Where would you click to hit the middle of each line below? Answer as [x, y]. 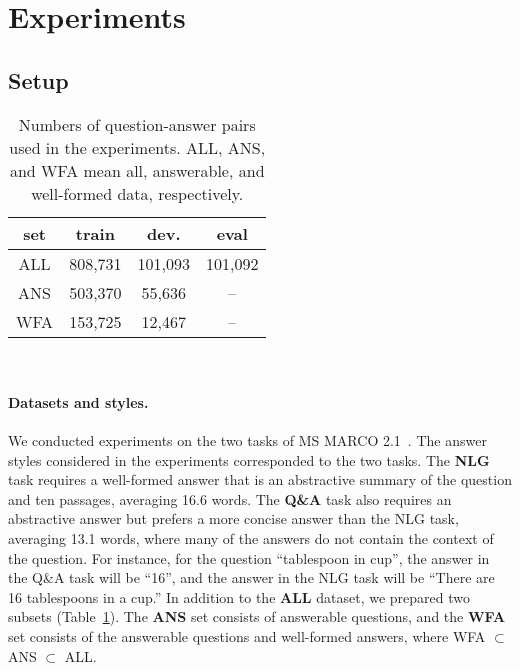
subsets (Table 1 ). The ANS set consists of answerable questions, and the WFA [257, 616]
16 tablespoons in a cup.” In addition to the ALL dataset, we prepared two [239, 596]
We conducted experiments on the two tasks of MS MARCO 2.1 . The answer [247, 439]
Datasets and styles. [78, 401]
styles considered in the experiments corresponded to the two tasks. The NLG [249, 459]
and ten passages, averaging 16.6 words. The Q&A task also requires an [230, 498]
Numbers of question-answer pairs [137, 124]
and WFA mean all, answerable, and [137, 170]
